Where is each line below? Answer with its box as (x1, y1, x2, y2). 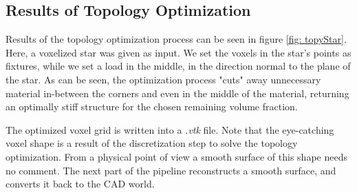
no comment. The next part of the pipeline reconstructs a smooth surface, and (6, 163, 336, 177)
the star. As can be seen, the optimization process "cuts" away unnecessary (6, 72, 321, 86)
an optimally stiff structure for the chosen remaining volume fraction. (6, 99, 298, 114)
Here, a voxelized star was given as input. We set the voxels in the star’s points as (6, 45, 351, 59)
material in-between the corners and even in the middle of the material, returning (6, 85, 349, 100)
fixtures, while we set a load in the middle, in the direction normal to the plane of (6, 59, 351, 73)
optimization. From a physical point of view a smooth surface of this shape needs (6, 149, 347, 163)
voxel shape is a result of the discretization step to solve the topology (6, 136, 298, 150)
